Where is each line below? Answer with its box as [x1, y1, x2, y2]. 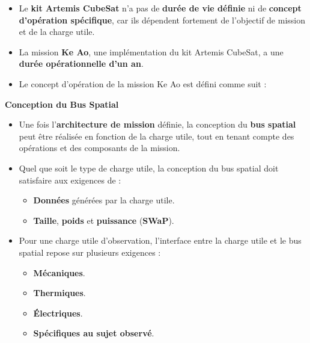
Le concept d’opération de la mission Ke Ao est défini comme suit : [19, 77, 267, 90]
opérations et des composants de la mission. [19, 141, 180, 154]
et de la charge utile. [19, 25, 95, 38]
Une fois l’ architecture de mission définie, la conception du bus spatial [19, 118, 296, 131]
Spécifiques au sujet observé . [33, 327, 154, 339]
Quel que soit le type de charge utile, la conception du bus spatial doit [19, 161, 279, 174]
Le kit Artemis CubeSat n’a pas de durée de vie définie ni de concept [19, 2, 302, 14]
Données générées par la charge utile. [33, 194, 175, 206]
